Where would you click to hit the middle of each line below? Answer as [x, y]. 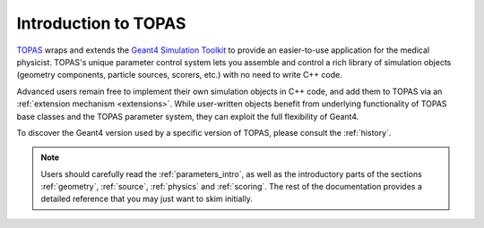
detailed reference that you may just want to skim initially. [147, 199]
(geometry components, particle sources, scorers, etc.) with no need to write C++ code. [179, 75]
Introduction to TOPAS [101, 23]
